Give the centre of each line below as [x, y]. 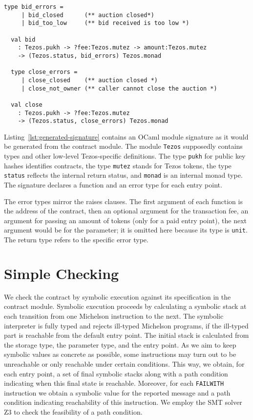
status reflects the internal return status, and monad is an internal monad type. [123, 175]
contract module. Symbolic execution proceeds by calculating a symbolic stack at [125, 306]
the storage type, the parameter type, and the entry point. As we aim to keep [120, 344]
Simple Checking [62, 273]
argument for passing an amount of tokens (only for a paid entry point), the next [126, 220]
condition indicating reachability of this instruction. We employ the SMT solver [123, 402]
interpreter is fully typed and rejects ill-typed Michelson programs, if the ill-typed [126, 325]
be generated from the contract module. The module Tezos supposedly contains [123, 146]
